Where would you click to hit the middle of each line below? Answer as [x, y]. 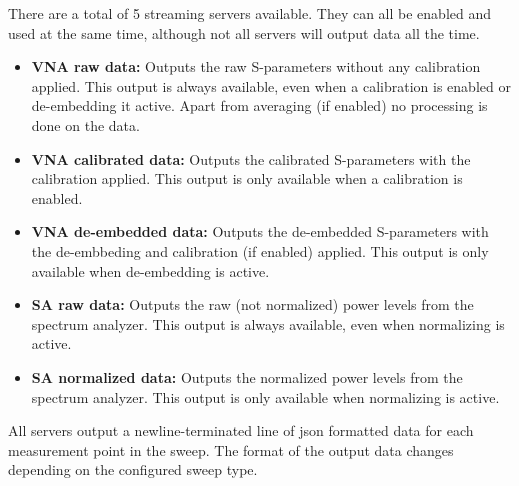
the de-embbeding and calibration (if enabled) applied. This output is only [260, 250]
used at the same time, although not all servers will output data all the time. [244, 32]
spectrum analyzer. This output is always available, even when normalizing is [268, 323]
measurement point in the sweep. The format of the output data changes [231, 449]
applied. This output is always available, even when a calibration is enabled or [271, 85]
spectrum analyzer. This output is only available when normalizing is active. [265, 396]
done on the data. [85, 124]
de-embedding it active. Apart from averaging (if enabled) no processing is [259, 105]
